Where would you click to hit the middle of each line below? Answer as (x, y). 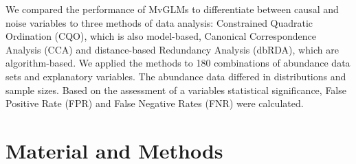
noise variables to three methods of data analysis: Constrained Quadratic (159, 22)
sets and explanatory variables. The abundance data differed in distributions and (176, 76)
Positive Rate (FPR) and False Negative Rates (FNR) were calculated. (155, 103)
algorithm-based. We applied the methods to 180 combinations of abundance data (178, 63)
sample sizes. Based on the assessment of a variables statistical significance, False (176, 90)
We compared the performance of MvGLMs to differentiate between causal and (172, 9)
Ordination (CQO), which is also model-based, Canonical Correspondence (161, 36)
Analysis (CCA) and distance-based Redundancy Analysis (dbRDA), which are (172, 49)
